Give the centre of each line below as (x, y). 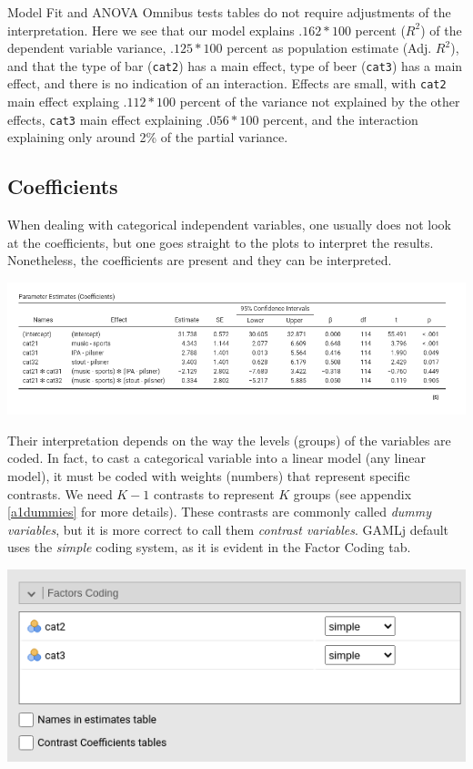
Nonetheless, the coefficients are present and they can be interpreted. (200, 260)
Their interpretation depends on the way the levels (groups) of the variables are (229, 440)
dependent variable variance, (87, 48)
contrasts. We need (60, 493)
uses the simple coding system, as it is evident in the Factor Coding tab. (209, 547)
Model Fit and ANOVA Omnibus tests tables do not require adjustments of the (229, 12)
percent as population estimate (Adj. (329, 48)
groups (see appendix (352, 493)
